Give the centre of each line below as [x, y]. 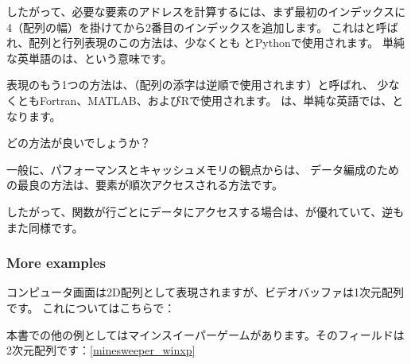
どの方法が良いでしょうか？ [79, 143]
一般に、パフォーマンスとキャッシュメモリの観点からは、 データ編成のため [203, 169]
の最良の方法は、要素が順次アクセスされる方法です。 [145, 185]
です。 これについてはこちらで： [91, 307]
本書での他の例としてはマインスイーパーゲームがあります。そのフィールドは [205, 334]
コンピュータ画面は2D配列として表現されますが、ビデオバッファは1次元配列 [205, 292]
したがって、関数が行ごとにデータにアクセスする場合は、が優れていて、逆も [205, 211]
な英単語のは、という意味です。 [89, 58]
